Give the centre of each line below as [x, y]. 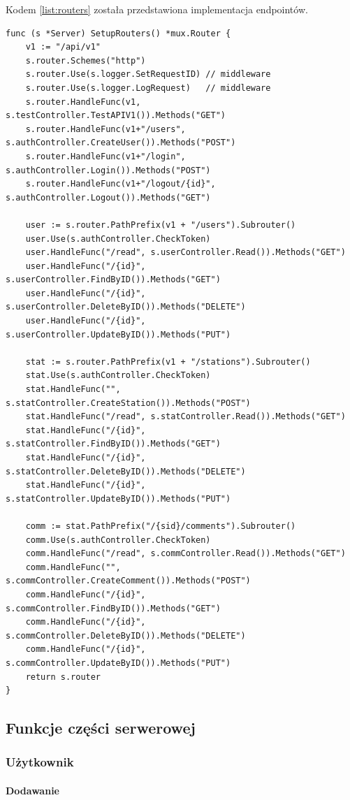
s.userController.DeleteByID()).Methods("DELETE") [126, 307]
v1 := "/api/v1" [63, 47]
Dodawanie [32, 790]
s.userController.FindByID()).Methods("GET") [113, 280]
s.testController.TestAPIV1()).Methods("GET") [116, 116]
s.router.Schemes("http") [86, 60]
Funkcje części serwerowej [101, 728]
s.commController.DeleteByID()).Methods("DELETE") [126, 635]
